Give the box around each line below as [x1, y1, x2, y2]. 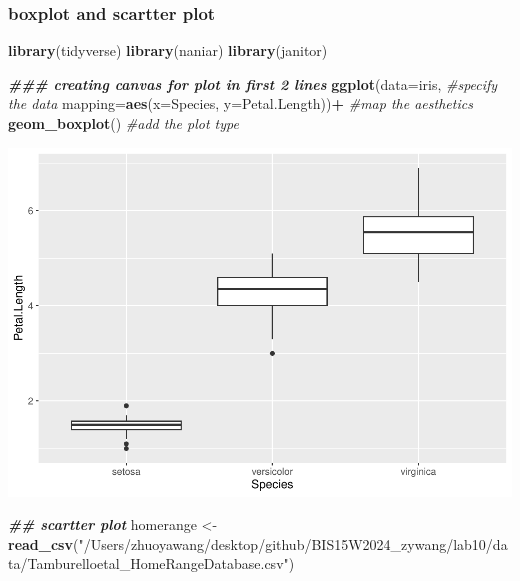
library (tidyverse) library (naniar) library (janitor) [8, 40, 328, 61]
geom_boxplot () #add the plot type [8, 113, 239, 133]
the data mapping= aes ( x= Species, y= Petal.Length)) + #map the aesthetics [8, 93, 473, 114]
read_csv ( [8, 533, 79, 554]
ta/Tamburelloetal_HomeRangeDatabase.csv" [8, 553, 289, 574]
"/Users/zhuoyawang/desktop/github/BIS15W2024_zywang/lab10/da [78, 533, 508, 554]
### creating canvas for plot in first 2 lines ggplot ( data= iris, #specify [8, 73, 498, 94]
